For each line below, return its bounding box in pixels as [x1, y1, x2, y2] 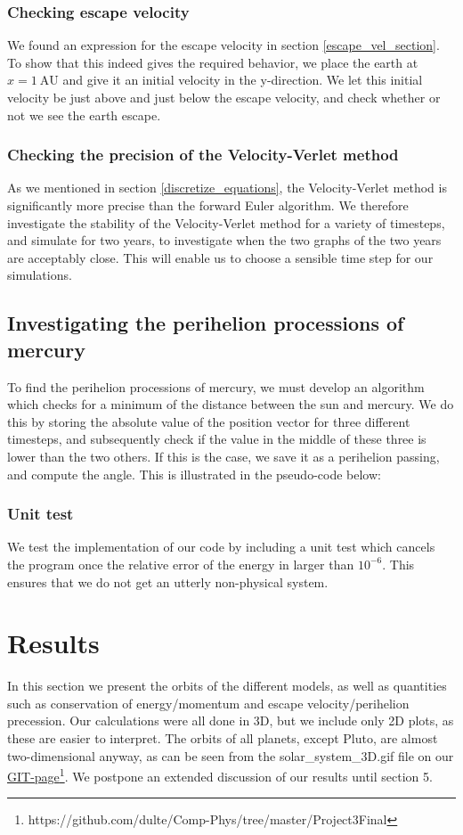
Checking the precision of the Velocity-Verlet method [7, 143, 399, 166]
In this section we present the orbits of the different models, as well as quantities [7, 676, 447, 695]
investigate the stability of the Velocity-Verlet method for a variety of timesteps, [7, 213, 445, 232]
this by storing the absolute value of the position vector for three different [7, 412, 410, 430]
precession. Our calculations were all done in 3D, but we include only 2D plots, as [7, 711, 454, 730]
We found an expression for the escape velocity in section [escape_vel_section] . [7, 36, 440, 54]
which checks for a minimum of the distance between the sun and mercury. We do [7, 395, 454, 413]
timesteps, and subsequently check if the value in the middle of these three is [7, 430, 426, 448]
